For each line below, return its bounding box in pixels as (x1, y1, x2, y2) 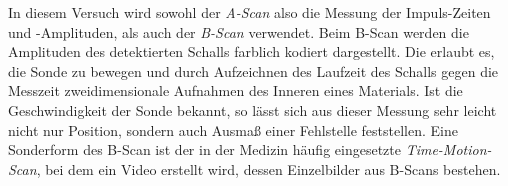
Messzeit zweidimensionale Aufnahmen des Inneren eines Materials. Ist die (8, 80, 463, 101)
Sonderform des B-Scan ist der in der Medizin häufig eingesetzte (8, 139, 401, 160)
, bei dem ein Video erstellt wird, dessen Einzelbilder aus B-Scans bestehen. (36, 158, 501, 179)
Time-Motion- (405, 139, 492, 160)
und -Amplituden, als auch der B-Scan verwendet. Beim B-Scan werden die (8, 21, 469, 42)
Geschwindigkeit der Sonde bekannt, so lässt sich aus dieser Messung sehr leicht (8, 99, 497, 120)
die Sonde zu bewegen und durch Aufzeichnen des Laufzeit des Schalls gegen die (8, 60, 499, 81)
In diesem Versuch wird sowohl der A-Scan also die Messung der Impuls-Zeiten (8, 2, 491, 22)
